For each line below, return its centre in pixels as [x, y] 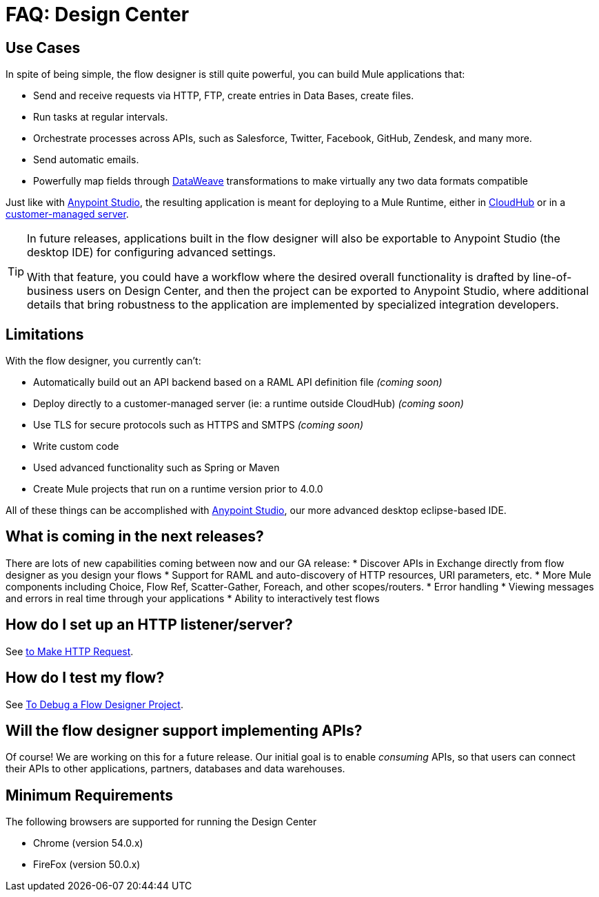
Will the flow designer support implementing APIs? [184, 730]
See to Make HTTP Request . [70, 651]
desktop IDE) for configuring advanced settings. [152, 252]
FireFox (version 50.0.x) [87, 865]
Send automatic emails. [86, 160]
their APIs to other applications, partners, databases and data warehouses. [175, 769]
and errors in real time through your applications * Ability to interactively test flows [193, 598]
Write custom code [76, 446]
